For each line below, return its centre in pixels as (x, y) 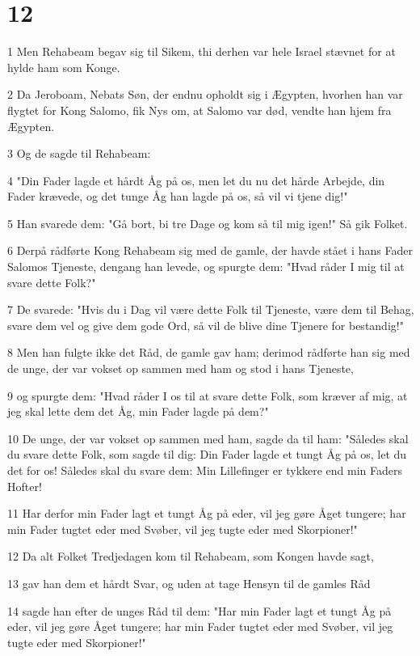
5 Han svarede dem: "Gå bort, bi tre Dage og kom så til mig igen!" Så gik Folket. (208, 223)
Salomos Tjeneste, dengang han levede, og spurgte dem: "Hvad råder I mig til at (206, 267)
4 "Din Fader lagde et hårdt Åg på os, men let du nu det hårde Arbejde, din (196, 180)
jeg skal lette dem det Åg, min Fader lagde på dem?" (138, 411)
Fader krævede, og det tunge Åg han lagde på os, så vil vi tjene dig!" (178, 196)
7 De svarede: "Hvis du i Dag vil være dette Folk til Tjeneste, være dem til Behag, (211, 309)
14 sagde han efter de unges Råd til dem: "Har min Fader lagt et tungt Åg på (199, 610)
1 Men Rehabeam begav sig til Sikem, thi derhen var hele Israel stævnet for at (202, 51)
